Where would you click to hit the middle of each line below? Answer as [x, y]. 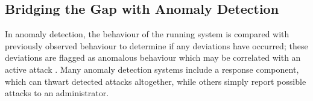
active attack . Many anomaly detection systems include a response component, [152, 69]
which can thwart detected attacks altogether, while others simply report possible [156, 81]
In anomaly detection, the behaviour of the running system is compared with [147, 34]
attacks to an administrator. [57, 93]
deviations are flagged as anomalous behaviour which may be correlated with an [153, 57]
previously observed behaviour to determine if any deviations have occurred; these [156, 45]
